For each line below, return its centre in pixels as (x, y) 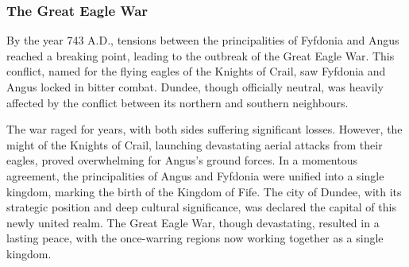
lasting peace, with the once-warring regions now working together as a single (195, 238)
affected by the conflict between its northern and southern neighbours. (177, 102)
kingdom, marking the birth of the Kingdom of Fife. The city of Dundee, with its (204, 191)
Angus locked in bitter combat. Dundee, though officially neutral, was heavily (195, 87)
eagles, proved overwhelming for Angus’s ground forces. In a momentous (182, 160)
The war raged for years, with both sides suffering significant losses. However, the (204, 129)
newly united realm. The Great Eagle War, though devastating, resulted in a (193, 222)
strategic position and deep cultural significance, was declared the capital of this (201, 207)
